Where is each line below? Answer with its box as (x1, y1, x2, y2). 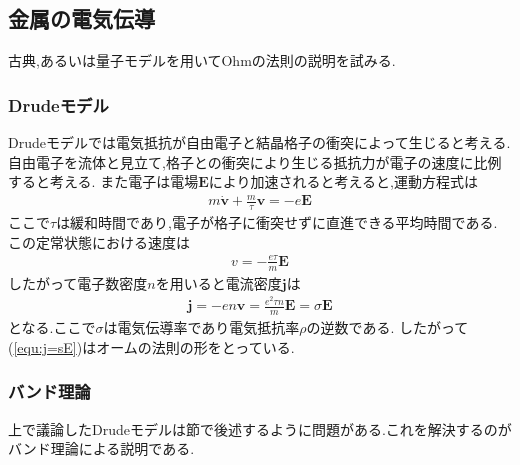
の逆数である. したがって (306, 317, 469, 338)
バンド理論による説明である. (8, 438, 195, 459)
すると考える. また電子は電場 (8, 171, 199, 192)
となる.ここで (8, 317, 96, 338)
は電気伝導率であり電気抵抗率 (103, 317, 300, 338)
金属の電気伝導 (8, 3, 155, 34)
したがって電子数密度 (8, 272, 148, 293)
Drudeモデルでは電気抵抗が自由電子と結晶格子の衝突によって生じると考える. (8, 132, 511, 153)
